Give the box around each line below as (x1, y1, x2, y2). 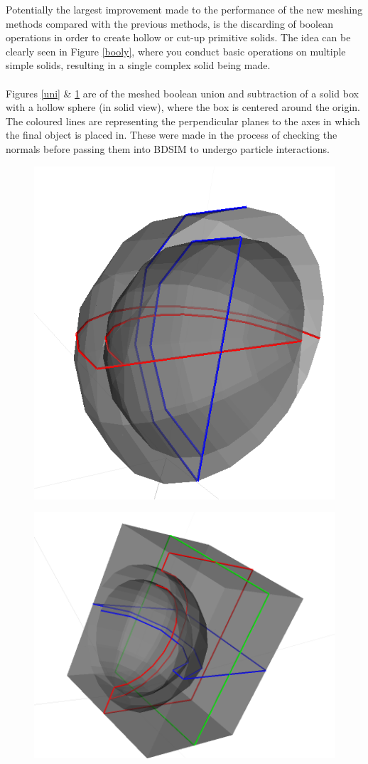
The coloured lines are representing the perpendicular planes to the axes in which (6, 113, 360, 128)
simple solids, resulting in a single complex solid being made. (6, 58, 271, 73)
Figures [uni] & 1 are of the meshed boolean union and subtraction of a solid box (6, 85, 359, 100)
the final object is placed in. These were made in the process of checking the (6, 127, 337, 142)
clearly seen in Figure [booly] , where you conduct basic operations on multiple (6, 43, 346, 58)
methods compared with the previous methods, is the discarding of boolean (6, 16, 333, 31)
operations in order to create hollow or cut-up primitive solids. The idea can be (6, 30, 351, 45)
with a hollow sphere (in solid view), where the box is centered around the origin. (6, 100, 360, 115)
